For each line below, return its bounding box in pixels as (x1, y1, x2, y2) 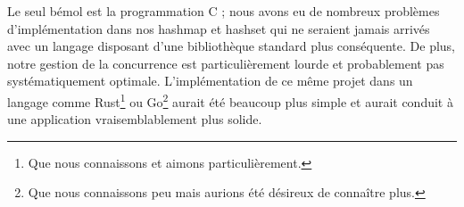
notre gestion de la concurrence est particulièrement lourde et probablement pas (7, 54, 444, 72)
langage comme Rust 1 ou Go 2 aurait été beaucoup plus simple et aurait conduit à (7, 89, 453, 111)
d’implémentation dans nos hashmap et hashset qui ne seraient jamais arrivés (7, 19, 430, 37)
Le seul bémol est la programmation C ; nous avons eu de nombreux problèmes (7, 2, 440, 20)
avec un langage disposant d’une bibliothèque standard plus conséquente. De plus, (7, 37, 456, 55)
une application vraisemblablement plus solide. (7, 110, 262, 128)
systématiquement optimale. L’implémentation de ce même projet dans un (7, 71, 413, 90)
